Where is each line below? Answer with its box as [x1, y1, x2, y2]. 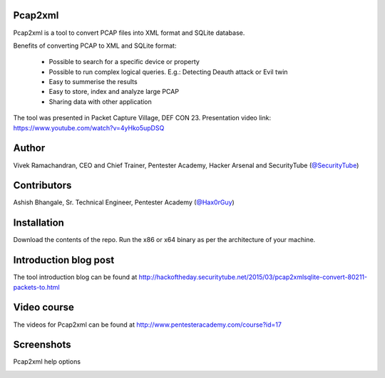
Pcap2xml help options [13, 357, 81, 366]
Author [13, 142, 46, 154]
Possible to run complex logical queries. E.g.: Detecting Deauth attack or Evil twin [48, 68, 288, 76]
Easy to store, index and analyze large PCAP [48, 88, 180, 96]
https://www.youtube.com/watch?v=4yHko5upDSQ [13, 123, 165, 132]
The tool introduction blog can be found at [13, 273, 138, 281]
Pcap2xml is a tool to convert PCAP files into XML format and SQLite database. [13, 28, 245, 37]
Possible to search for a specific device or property [48, 58, 200, 66]
